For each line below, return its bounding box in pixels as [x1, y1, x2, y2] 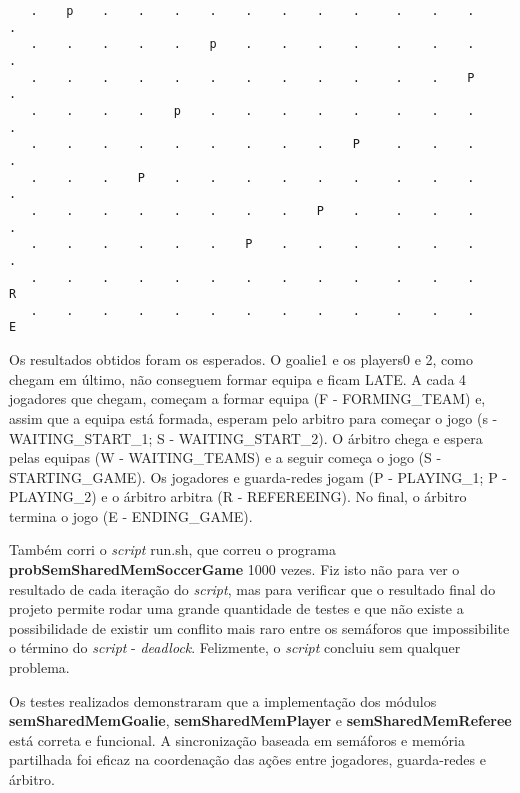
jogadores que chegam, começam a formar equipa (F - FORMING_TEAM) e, [9, 388, 486, 409]
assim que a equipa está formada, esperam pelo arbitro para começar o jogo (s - [9, 407, 498, 428]
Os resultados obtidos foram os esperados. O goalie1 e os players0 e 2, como [9, 349, 473, 370]
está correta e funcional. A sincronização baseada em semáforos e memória [9, 729, 465, 750]
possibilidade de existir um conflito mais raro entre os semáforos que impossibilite [9, 617, 510, 638]
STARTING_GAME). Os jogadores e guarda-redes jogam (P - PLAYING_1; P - [9, 466, 508, 487]
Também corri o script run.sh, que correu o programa [9, 539, 336, 560]
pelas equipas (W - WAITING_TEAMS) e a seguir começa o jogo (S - [9, 447, 442, 468]
